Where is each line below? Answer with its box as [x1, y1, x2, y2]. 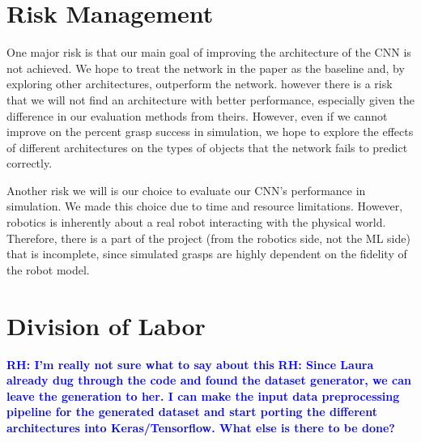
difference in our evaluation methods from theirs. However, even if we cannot [6, 107, 388, 124]
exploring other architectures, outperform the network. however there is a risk [6, 75, 393, 92]
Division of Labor [6, 308, 206, 342]
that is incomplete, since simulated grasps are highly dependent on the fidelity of [6, 245, 407, 262]
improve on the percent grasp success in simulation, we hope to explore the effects [6, 123, 414, 140]
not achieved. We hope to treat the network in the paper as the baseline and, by [6, 59, 405, 76]
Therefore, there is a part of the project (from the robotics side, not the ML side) [6, 229, 410, 246]
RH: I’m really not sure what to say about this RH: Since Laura [6, 355, 374, 372]
